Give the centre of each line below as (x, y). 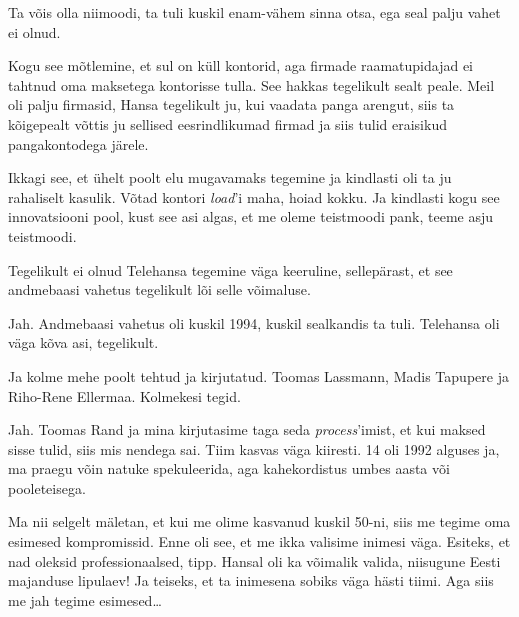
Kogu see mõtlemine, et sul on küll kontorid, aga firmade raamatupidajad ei (241, 65)
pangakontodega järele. (78, 143)
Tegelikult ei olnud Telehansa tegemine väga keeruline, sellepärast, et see (230, 269)
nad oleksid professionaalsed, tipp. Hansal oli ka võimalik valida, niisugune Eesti (254, 560)
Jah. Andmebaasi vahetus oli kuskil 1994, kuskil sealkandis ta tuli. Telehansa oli (254, 322)
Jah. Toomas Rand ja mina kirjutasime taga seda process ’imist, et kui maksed (247, 429)
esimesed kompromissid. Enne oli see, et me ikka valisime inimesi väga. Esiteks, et (259, 541)
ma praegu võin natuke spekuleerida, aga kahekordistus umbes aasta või (229, 468)
